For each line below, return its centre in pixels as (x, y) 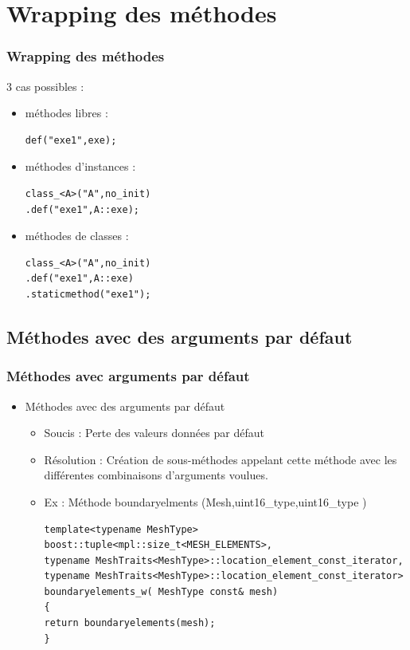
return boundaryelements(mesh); (130, 623)
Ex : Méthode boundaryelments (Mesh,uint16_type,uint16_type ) (205, 501)
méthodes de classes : (77, 236)
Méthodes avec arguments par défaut (128, 376)
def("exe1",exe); (71, 140)
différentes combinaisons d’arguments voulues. (156, 475)
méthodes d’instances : (80, 166)
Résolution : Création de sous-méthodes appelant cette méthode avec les (221, 459)
